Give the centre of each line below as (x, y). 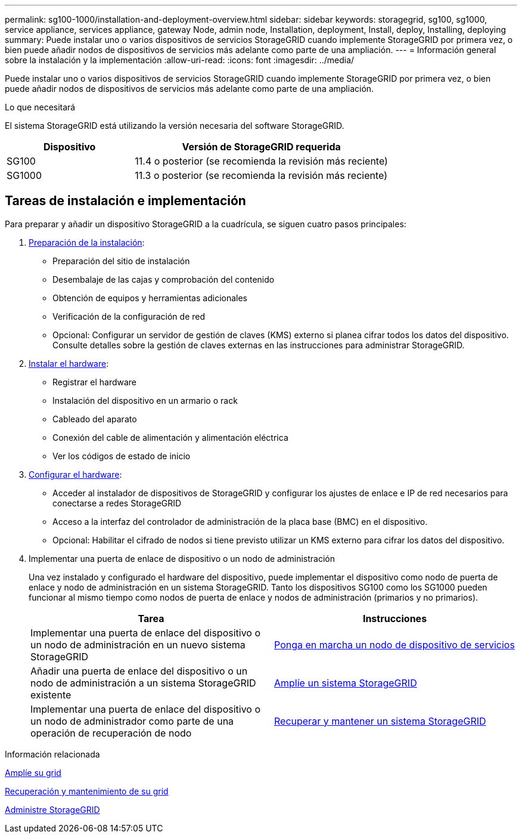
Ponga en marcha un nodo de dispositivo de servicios (394, 644)
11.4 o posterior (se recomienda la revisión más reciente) (261, 161)
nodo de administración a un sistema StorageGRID (143, 683)
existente (51, 695)
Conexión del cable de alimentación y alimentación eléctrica (170, 437)
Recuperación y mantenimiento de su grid (87, 791)
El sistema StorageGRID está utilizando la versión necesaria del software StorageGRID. (175, 126)
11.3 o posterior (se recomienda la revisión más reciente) (261, 175)
